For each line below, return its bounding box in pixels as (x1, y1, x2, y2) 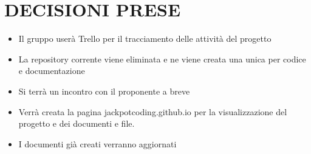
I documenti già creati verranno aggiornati (18, 137, 177, 150)
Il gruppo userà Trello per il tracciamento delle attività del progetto (18, 32, 272, 45)
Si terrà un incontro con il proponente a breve (18, 84, 190, 97)
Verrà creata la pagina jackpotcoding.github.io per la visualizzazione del (18, 105, 287, 118)
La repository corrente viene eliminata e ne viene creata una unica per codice (18, 52, 306, 65)
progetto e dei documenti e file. (18, 117, 135, 130)
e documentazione (18, 64, 85, 77)
